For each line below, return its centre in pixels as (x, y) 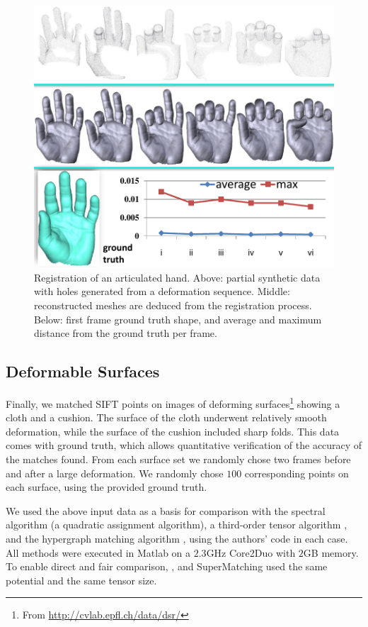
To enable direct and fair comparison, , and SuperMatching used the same (167, 566)
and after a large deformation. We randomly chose (115, 473)
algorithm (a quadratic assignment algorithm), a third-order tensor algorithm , (177, 525)
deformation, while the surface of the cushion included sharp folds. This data (173, 431)
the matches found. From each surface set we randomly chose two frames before (178, 459)
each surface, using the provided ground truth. (107, 487)
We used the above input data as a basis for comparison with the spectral (166, 510)
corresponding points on (297, 473)
